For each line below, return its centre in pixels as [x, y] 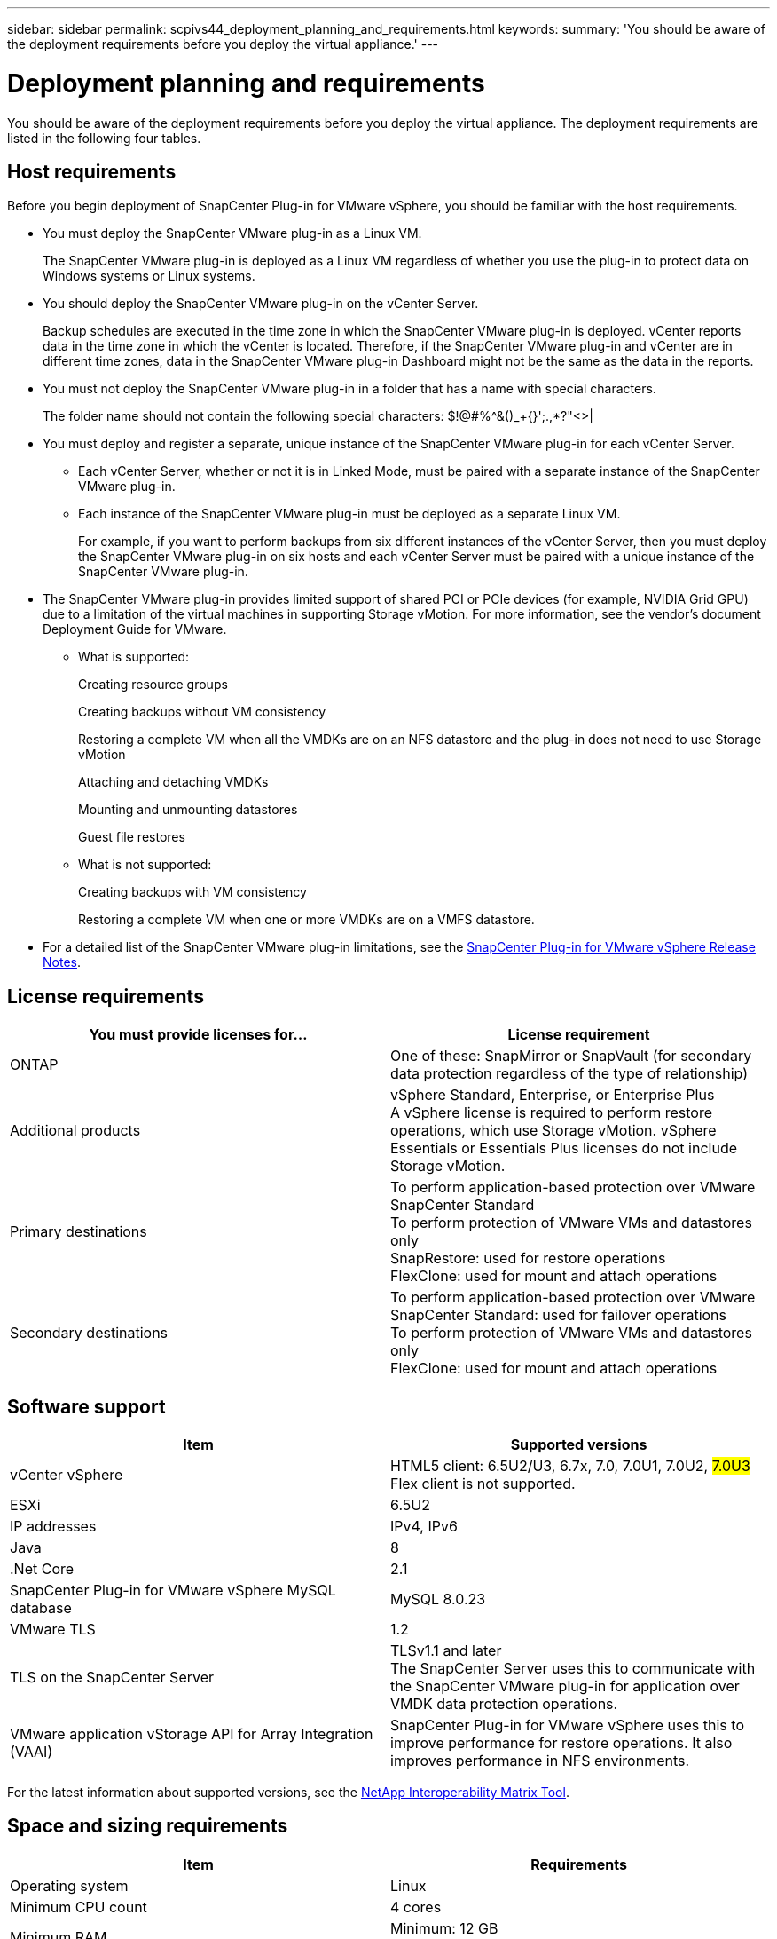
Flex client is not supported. [483, 1484]
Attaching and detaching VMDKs [173, 782]
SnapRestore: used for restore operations [528, 1258]
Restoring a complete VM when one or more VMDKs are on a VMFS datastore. [306, 920]
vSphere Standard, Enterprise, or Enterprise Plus [553, 1095]
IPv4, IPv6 [424, 1527]
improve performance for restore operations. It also [561, 1743]
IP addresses [53, 1527]
